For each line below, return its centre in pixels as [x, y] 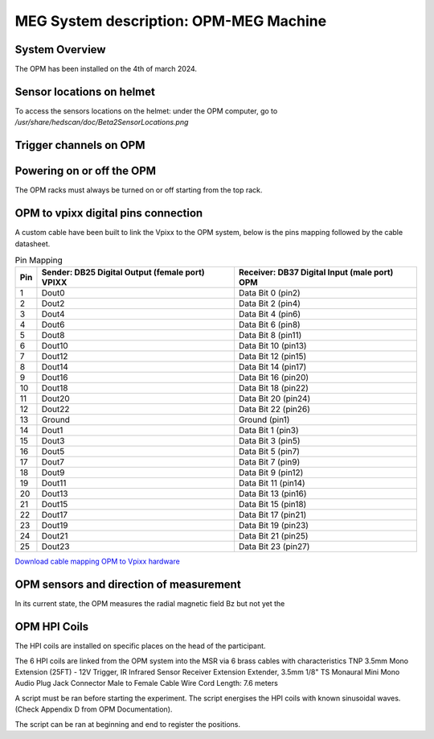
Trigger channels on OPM [80, 145]
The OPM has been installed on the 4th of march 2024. [106, 69]
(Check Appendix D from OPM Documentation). [94, 709]
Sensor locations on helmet [85, 91]
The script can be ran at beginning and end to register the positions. [128, 724]
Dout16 [55, 378]
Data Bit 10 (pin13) [272, 346]
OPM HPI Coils [52, 627]
